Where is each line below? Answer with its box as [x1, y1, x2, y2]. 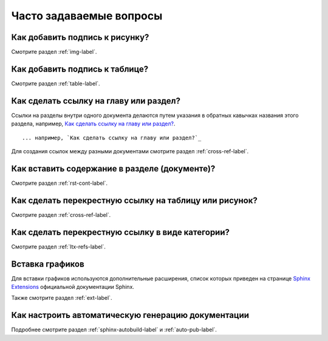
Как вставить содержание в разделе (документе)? [11, 164, 216, 174]
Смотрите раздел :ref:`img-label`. [11, 48, 97, 56]
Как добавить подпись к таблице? [11, 64, 149, 74]
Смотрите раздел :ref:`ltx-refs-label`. [11, 243, 106, 250]
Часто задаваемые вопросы [11, 9, 163, 22]
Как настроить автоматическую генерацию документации [11, 310, 249, 320]
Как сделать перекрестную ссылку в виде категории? [11, 227, 230, 237]
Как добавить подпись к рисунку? [11, 32, 149, 42]
